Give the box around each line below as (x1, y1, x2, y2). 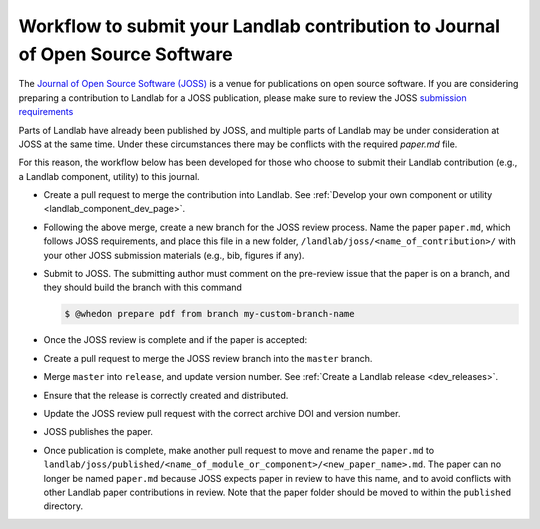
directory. (43, 500, 84, 512)
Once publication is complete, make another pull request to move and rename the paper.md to (43, 444, 435, 456)
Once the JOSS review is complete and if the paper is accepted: (43, 334, 308, 346)
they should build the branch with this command (43, 281, 242, 294)
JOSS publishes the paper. (43, 426, 154, 438)
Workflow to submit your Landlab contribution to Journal (18, 15, 500, 37)
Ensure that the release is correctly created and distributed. (43, 389, 289, 401)
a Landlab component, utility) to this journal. (18, 170, 200, 182)
